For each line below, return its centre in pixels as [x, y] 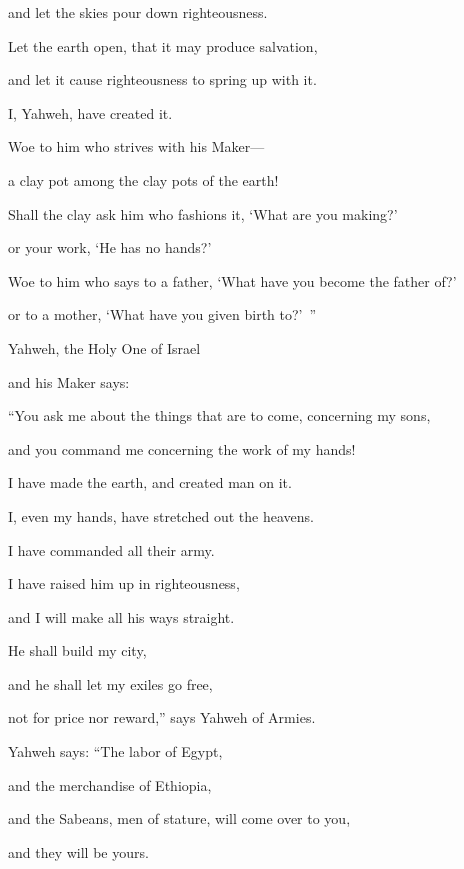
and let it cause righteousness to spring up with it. [162, 79]
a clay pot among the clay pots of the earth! [143, 179]
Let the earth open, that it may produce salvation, [163, 45]
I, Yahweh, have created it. [90, 112]
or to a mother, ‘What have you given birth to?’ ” [162, 314]
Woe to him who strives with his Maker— [136, 146]
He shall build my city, [77, 650]
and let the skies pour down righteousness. [138, 12]
